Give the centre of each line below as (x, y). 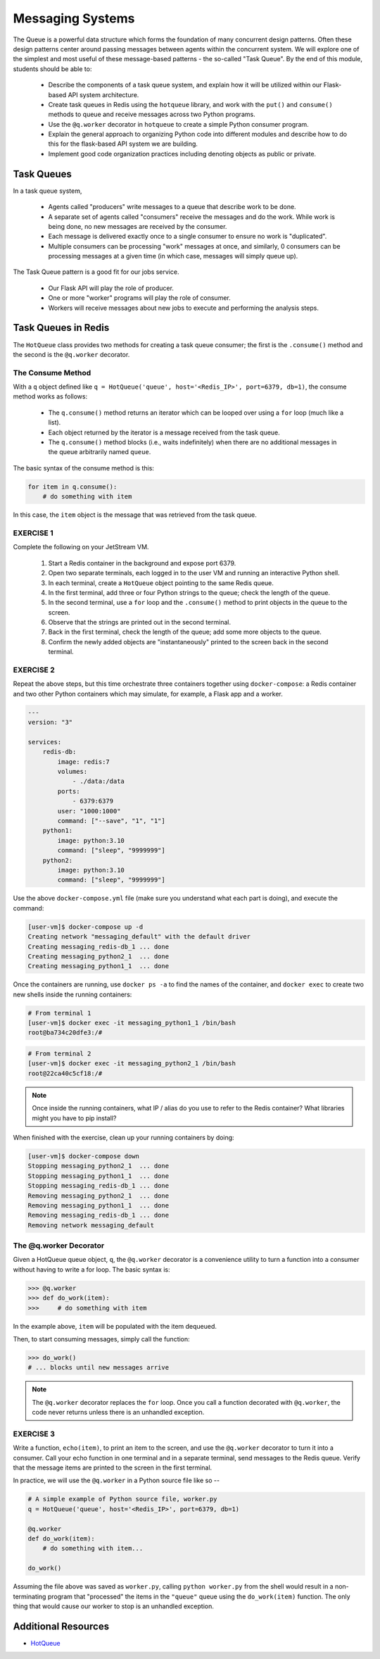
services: (45, 742)
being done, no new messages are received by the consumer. (138, 226)
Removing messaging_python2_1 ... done (98, 1196)
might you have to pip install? (74, 1118)
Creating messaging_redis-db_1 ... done (98, 946)
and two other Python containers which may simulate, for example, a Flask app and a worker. (148, 694)
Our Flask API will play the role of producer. (111, 288)
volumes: (72, 772)
